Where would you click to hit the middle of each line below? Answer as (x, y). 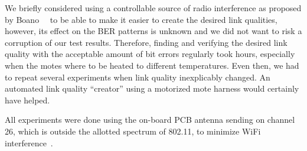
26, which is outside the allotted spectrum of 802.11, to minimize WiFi (133, 131)
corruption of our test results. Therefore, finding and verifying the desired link (146, 42)
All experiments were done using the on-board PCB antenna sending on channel (150, 120)
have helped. (27, 100)
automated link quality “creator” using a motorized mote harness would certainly (152, 88)
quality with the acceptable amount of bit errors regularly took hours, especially (150, 54)
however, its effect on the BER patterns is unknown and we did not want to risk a (153, 31)
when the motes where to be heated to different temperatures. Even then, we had (152, 65)
